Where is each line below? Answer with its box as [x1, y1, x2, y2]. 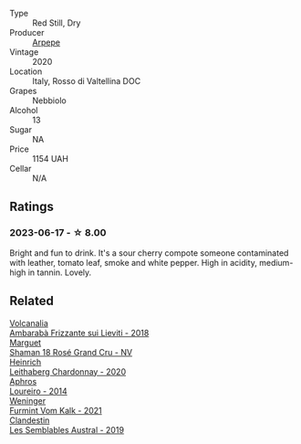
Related [9, 293, 55, 309]
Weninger [9, 395, 47, 406]
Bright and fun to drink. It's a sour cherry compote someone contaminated [9, 247, 289, 259]
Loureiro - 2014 [9, 386, 68, 396]
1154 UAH [32, 153, 68, 164]
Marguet [9, 337, 42, 348]
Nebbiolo [32, 95, 67, 106]
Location [9, 66, 43, 77]
